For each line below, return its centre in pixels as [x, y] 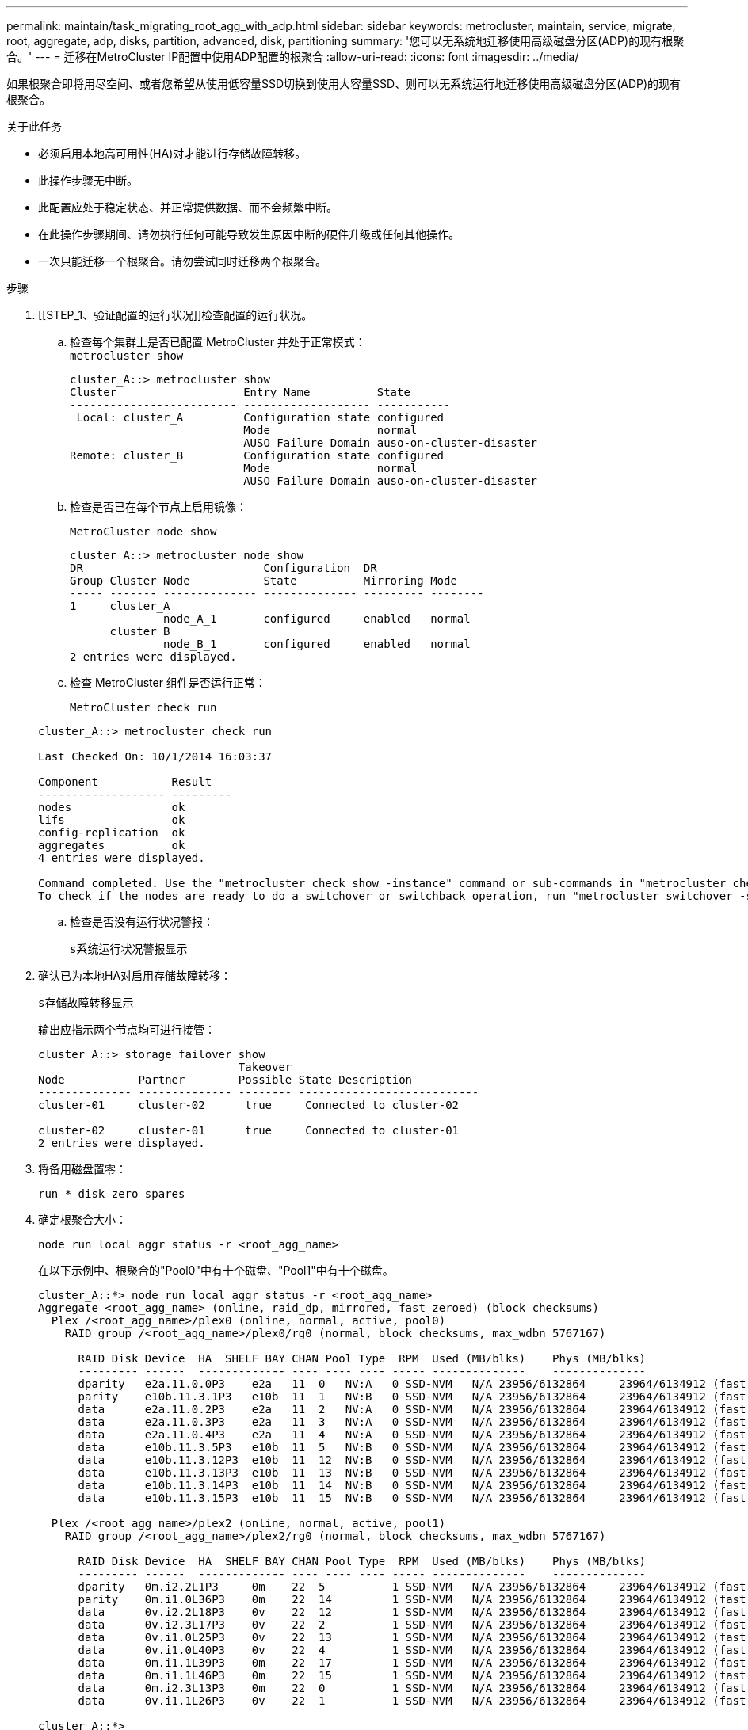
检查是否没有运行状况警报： [142, 922]
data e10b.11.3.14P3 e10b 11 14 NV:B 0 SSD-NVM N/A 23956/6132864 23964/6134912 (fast [412, 1485]
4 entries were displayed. [122, 858]
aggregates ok [112, 845]
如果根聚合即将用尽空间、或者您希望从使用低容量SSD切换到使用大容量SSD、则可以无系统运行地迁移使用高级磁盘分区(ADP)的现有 [344, 84]
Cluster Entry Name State [240, 392]
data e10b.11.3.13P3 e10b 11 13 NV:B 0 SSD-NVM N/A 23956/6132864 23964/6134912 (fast [412, 1473]
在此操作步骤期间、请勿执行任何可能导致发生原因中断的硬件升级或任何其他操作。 [249, 234]
